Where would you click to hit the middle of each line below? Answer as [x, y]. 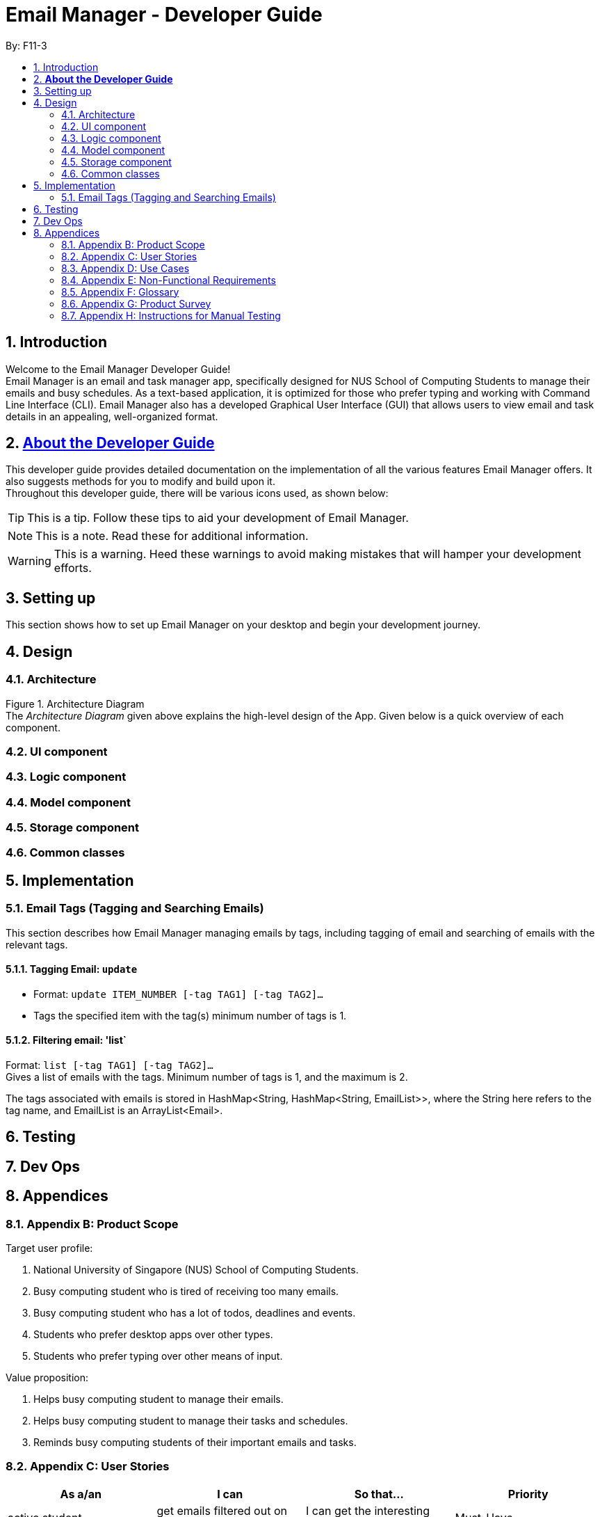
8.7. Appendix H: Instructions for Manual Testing [171, 315]
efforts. [73, 568]
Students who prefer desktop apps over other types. [153, 1335]
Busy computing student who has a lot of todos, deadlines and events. [195, 1313]
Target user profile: [49, 1248]
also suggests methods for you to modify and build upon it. [140, 482]
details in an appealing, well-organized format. [112, 416]
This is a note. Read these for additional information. [172, 536]
